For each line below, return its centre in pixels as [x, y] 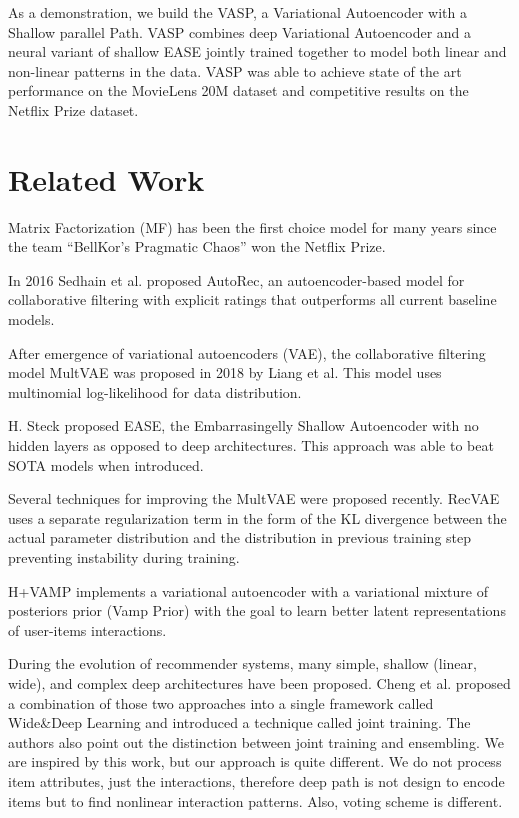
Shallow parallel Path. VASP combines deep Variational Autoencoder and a [240, 31]
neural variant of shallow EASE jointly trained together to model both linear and [257, 51]
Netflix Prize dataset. [73, 109]
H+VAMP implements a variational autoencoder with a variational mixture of [248, 590]
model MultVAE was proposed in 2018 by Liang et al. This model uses [225, 372]
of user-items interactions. [87, 629]
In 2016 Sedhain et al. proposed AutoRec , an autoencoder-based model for [236, 279]
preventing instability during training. [124, 557]
